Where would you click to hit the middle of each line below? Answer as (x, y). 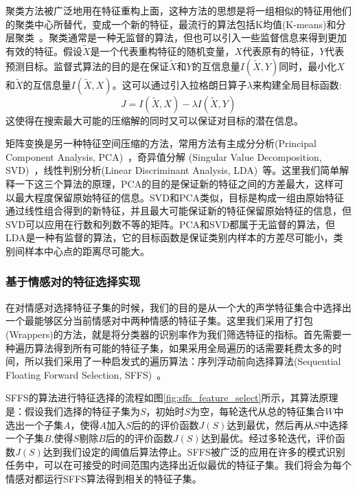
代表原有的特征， (281, 51)
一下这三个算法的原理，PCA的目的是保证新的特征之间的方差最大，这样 (174, 183)
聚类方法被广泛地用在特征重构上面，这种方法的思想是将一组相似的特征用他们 (178, 10)
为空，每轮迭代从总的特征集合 (258, 411)
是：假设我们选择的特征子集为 (73, 411)
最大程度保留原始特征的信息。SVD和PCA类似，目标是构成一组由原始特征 (180, 197)
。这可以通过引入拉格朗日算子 (180, 84)
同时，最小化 (308, 66)
